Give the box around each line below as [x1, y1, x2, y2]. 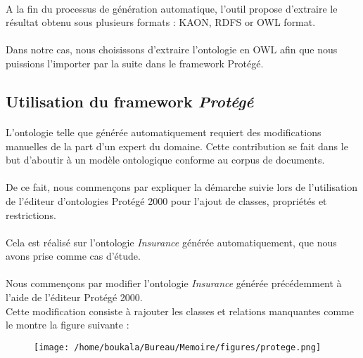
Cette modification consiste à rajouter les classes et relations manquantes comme [6, 303, 354, 318]
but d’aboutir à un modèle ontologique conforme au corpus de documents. [6, 152, 325, 167]
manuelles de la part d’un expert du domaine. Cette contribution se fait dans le [6, 138, 348, 153]
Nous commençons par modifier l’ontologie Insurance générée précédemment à [6, 276, 342, 291]
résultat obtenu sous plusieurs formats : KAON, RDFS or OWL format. [6, 15, 316, 29]
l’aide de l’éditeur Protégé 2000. [6, 290, 143, 305]
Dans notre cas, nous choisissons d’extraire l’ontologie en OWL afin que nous [6, 42, 338, 57]
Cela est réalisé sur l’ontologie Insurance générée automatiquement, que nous [6, 234, 337, 249]
